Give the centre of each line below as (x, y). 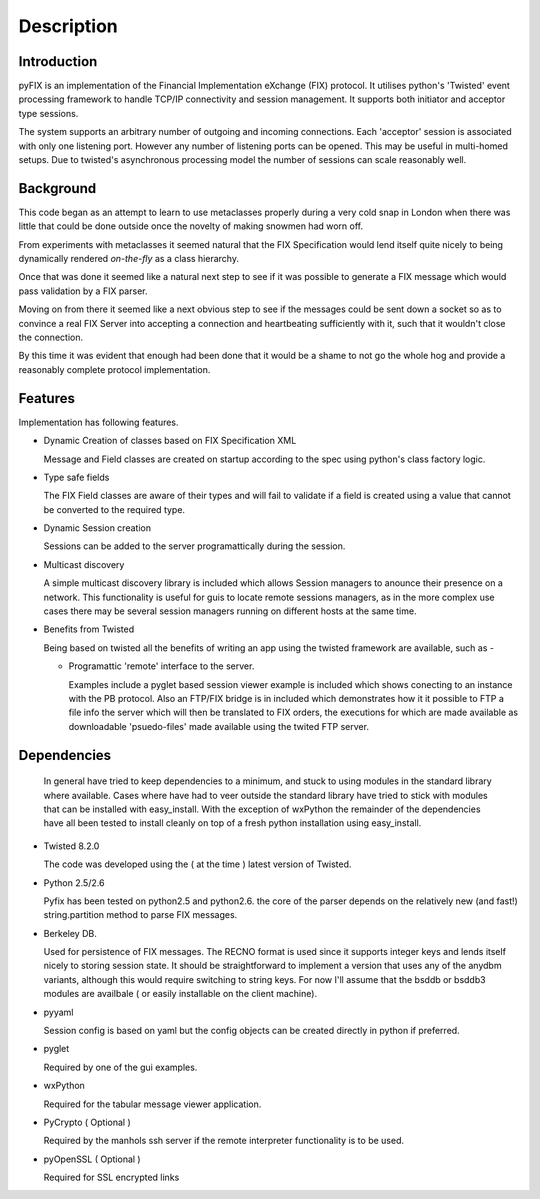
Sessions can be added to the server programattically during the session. (194, 546)
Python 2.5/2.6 (74, 882)
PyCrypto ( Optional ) (87, 1122)
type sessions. (48, 113)
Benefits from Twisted (89, 629)
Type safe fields (76, 477)
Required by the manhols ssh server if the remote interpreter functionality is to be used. (224, 1141)
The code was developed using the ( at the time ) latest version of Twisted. (197, 864)
